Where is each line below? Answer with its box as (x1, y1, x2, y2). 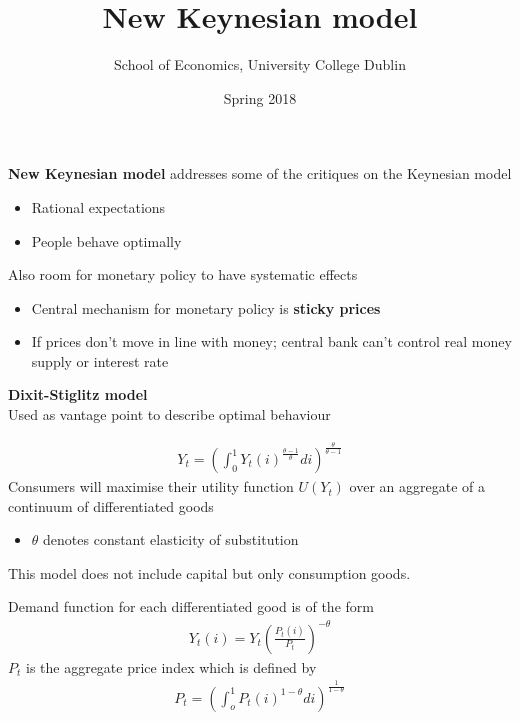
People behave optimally (31, 230, 182, 251)
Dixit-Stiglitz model (8, 384, 148, 405)
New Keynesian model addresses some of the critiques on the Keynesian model (8, 163, 512, 184)
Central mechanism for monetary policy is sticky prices (31, 297, 381, 318)
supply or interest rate (31, 350, 169, 371)
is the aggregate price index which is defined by (25, 656, 317, 677)
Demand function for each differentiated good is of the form (8, 596, 374, 617)
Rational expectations (31, 196, 166, 217)
